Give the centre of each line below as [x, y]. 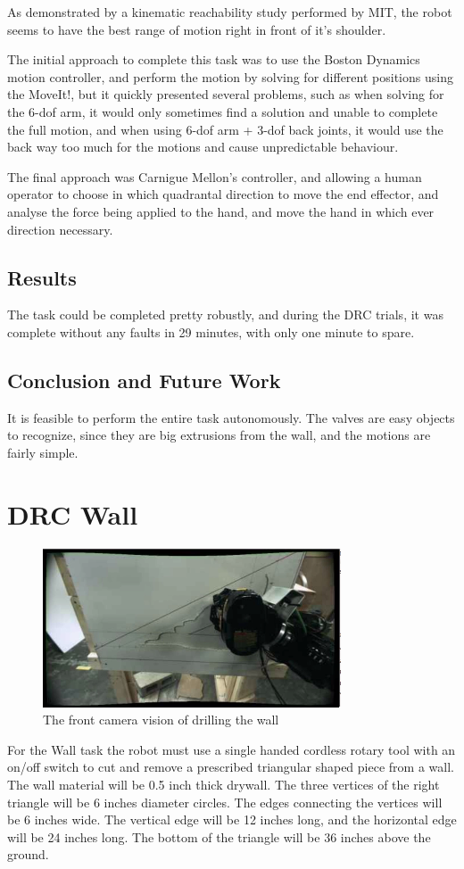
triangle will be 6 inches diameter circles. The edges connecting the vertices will [225, 802]
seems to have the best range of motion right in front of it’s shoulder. [197, 29]
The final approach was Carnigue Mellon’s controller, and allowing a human [215, 176]
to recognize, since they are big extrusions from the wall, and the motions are [219, 435]
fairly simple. [43, 452]
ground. [28, 854]
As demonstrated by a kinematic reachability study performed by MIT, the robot [230, 12]
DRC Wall [73, 513]
